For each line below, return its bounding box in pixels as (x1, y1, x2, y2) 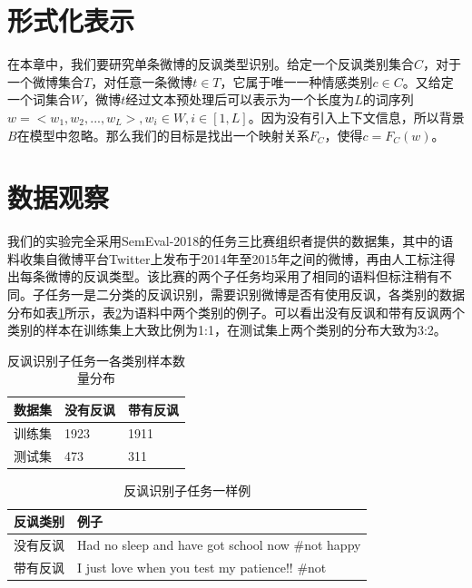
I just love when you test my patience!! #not (77, 558, 327, 577)
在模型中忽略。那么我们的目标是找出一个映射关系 (16, 125, 310, 144)
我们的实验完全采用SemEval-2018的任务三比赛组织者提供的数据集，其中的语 (7, 231, 454, 250)
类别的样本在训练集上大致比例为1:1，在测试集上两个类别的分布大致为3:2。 (7, 320, 447, 339)
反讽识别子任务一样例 (123, 480, 251, 499)
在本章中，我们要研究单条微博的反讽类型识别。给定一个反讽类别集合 (7, 54, 414, 73)
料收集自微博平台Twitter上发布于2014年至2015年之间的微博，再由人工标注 (7, 249, 443, 268)
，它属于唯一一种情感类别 (220, 72, 373, 91)
